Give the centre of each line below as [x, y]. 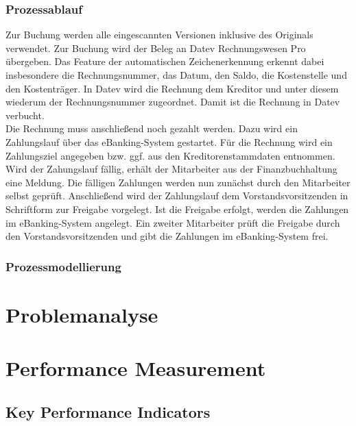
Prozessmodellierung [63, 266]
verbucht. [25, 115]
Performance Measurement [136, 368]
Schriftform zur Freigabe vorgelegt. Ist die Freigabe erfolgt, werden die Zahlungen [177, 209]
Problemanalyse [82, 314]
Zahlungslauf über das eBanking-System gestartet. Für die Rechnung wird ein [169, 141]
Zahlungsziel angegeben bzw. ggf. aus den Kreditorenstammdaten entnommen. [170, 155]
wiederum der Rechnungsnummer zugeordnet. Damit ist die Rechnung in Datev [173, 102]
